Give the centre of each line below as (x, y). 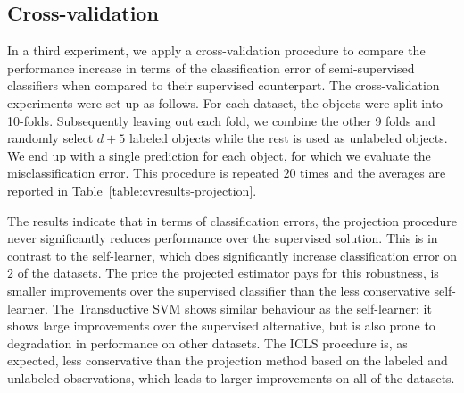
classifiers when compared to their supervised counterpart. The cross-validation (224, 85)
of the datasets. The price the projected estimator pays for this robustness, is (228, 273)
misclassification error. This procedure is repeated (143, 173)
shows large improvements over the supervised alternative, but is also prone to (221, 326)
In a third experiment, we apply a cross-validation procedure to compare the (216, 50)
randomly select (50, 138)
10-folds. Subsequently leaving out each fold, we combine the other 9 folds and (221, 120)
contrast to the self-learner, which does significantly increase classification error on (232, 255)
